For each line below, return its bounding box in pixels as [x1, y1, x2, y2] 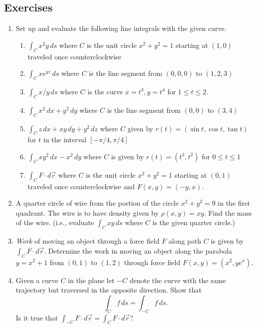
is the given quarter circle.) [152, 217, 235, 228]
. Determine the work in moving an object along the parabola [44, 245, 232, 256]
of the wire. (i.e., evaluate [15, 217, 94, 228]
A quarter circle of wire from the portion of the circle [15, 198, 179, 208]
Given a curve [15, 275, 58, 285]
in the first [218, 198, 251, 208]
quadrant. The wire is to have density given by [15, 207, 159, 218]
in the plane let [68, 275, 115, 285]
